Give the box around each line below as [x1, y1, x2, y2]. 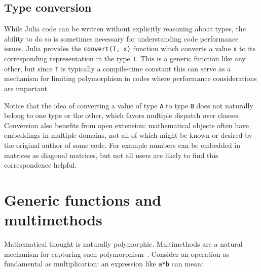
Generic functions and [4, 189, 162, 210]
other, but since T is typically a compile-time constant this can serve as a [4, 63, 231, 73]
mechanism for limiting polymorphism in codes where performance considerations [4, 73, 257, 84]
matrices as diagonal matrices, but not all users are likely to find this [4, 149, 218, 160]
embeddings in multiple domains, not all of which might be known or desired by [4, 130, 252, 140]
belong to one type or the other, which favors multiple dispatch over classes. [4, 110, 240, 121]
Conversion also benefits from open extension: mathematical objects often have [4, 120, 249, 130]
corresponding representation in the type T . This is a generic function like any [4, 53, 246, 64]
